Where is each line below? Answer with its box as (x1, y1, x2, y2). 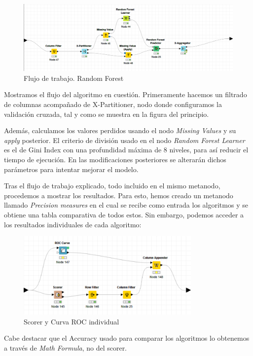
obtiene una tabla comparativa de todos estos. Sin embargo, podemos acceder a (4, 209, 244, 219)
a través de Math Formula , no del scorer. (4, 342, 127, 353)
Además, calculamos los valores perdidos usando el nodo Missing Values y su (4, 125, 236, 136)
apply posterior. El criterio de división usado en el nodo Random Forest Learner (4, 135, 245, 145)
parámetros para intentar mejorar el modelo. (4, 164, 139, 174)
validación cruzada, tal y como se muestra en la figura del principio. (4, 108, 209, 119)
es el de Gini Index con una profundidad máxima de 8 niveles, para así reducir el (4, 144, 249, 155)
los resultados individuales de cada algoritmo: (4, 219, 142, 229)
